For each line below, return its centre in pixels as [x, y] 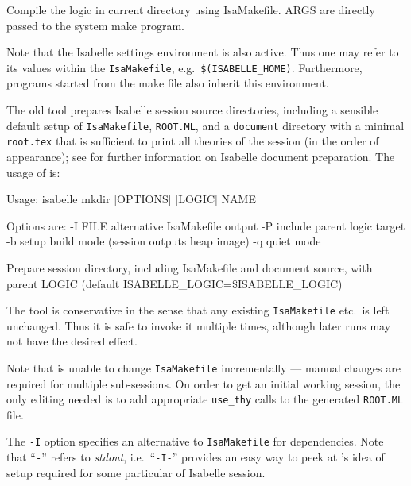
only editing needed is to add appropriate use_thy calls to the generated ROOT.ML [205, 399]
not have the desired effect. [72, 341]
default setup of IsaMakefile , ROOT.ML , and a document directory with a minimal [205, 125]
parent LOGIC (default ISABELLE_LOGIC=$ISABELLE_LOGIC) [174, 283]
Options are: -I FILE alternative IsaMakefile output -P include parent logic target [206, 225]
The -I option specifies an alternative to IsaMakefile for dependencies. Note [195, 441]
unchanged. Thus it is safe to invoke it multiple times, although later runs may [199, 325]
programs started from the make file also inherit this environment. [168, 83]
